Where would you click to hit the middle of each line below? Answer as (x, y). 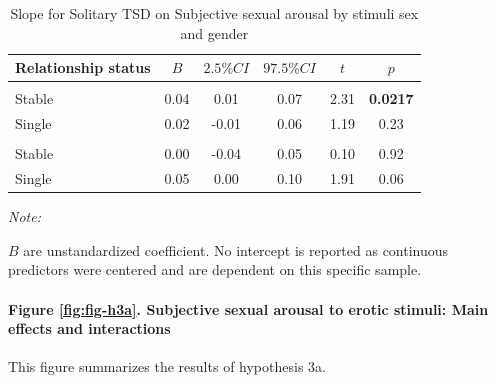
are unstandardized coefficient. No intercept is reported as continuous (236, 249)
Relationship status (83, 67)
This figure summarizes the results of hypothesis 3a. (167, 366)
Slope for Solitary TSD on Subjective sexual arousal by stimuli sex (214, 13)
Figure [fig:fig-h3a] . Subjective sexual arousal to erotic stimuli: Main (248, 308)
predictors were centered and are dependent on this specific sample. (215, 269)
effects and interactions (89, 328)
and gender (214, 32)
